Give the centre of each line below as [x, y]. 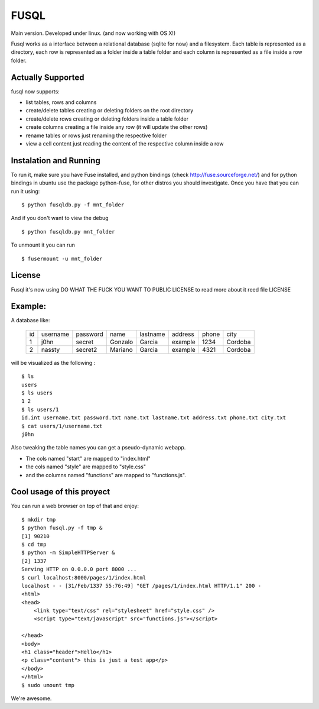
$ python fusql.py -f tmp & [62, 528]
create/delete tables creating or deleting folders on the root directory [110, 111]
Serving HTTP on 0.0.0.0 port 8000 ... [79, 569]
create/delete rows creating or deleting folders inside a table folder [107, 119]
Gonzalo [121, 342]
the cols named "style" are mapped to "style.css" [86, 467]
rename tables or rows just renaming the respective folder [96, 135]
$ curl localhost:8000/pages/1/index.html [84, 577]
